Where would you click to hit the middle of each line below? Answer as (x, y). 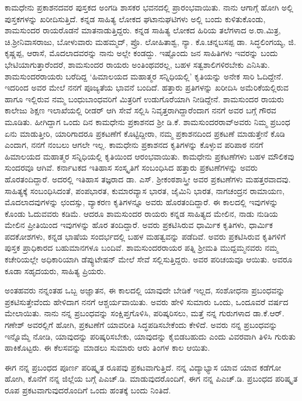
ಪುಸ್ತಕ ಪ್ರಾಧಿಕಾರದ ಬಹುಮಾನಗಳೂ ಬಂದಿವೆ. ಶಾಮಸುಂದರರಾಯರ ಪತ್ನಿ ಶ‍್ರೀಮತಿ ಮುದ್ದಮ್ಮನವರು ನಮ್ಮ (142, 248)
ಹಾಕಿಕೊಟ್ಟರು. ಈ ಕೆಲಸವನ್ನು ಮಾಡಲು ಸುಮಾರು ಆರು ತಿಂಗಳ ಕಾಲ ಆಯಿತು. (107, 348)
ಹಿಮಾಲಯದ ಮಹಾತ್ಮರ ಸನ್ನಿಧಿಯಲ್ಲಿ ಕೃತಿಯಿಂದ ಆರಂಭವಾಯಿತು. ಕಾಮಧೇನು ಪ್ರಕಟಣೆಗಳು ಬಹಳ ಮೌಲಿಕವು (150, 156)
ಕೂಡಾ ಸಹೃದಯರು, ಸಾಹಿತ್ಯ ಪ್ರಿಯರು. (55, 270)
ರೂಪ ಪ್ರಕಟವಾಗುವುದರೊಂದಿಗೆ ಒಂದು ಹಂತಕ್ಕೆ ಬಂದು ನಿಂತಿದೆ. (88, 390)
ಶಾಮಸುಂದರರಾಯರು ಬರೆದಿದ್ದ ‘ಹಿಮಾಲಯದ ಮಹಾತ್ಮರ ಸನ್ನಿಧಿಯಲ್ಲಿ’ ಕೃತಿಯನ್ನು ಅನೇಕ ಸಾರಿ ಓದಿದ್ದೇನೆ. (144, 76)
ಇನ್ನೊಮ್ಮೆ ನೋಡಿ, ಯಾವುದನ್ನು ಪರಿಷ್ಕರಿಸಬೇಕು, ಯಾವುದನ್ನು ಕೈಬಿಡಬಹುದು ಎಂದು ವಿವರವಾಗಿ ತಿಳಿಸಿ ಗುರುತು (150, 336)
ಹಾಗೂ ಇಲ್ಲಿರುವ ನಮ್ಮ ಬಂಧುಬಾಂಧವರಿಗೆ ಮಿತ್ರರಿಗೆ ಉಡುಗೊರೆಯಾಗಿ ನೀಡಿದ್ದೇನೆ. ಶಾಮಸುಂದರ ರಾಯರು (145, 98)
